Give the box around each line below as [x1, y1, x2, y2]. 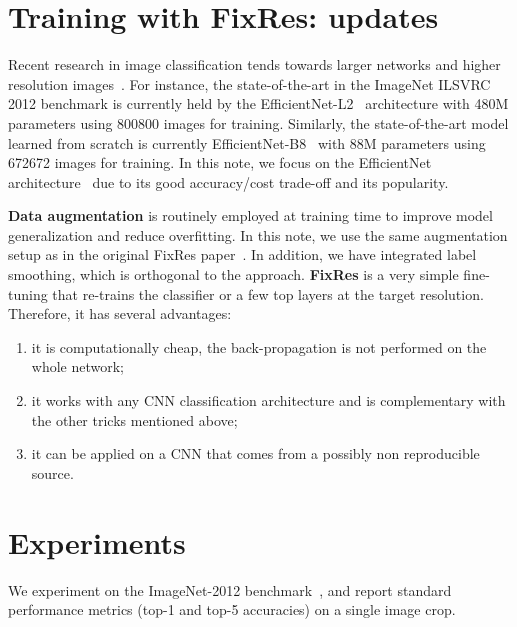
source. [31, 462, 74, 483]
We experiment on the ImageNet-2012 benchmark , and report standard [8, 579, 452, 600]
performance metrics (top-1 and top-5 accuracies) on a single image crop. [8, 599, 456, 620]
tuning [8, 283, 48, 304]
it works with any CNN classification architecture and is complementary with [31, 390, 506, 411]
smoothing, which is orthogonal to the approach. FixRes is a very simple [8, 264, 459, 285]
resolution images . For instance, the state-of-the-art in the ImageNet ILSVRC [8, 73, 491, 94]
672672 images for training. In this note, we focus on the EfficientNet [8, 152, 432, 173]
